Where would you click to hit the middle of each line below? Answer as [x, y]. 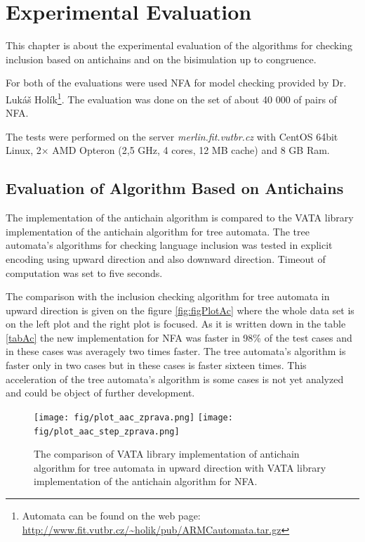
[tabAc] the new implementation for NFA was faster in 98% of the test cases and [179, 337]
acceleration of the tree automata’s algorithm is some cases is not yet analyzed [175, 379]
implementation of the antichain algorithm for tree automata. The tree [158, 231]
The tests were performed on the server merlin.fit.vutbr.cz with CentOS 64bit [172, 136]
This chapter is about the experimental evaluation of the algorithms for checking [179, 45]
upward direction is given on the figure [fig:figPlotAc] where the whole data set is [180, 310]
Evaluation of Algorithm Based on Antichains [175, 188]
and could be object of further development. [100, 393]
